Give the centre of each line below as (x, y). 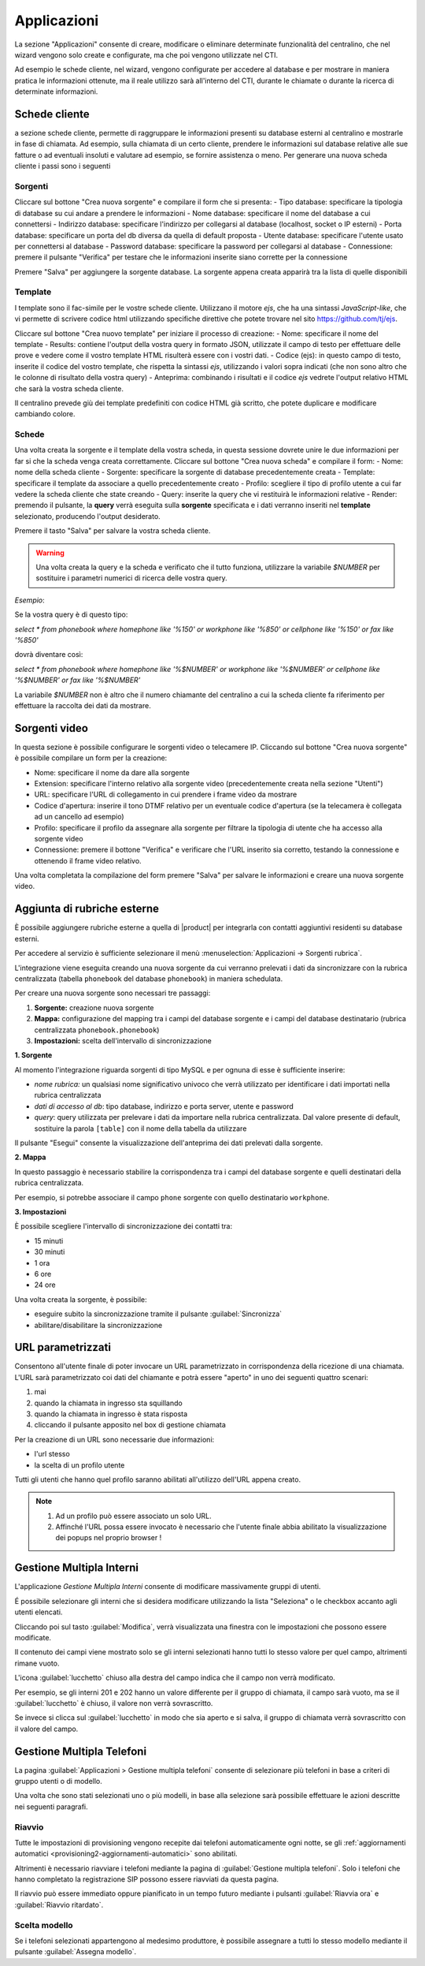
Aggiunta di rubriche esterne (87, 909)
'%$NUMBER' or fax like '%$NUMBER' (78, 680)
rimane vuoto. (37, 1663)
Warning (50, 553)
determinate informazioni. (56, 91)
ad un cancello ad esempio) (79, 817)
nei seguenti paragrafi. (51, 1807)
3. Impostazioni (41, 1211)
